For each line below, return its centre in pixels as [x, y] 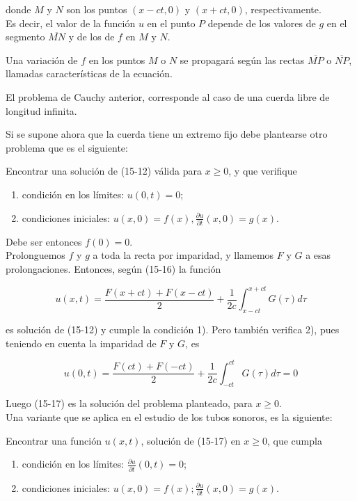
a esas [318, 255]
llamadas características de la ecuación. [89, 73]
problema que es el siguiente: [67, 147]
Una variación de [42, 59]
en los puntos [117, 59]
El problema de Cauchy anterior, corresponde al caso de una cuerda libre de [168, 96]
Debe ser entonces [44, 241]
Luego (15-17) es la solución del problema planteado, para [129, 403]
